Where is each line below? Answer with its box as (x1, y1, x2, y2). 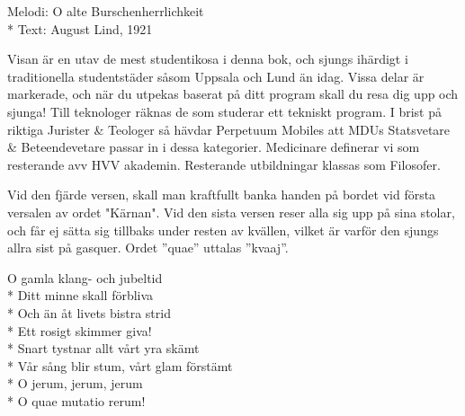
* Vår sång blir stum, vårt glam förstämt (7, 356, 233, 375)
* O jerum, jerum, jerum (7, 374, 143, 393)
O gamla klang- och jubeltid (7, 268, 163, 287)
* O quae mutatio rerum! (7, 391, 146, 410)
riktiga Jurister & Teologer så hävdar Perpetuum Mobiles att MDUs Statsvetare (7, 119, 451, 138)
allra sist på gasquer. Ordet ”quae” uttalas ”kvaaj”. (7, 238, 289, 257)
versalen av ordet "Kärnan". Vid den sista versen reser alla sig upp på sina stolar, (7, 202, 455, 221)
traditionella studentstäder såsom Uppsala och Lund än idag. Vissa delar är (7, 66, 425, 85)
